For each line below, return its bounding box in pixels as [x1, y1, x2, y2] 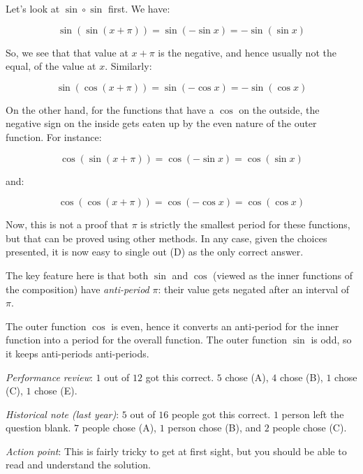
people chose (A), [82, 420, 157, 435]
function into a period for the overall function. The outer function [6, 332, 288, 347]
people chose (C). [272, 420, 347, 435]
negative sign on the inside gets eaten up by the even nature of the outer [6, 116, 317, 131]
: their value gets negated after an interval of [158, 281, 349, 296]
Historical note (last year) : [6, 406, 119, 421]
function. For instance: [6, 129, 102, 144]
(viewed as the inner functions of [212, 267, 353, 282]
